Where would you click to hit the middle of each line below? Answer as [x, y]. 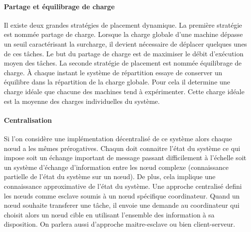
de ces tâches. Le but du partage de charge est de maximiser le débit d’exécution [124, 53]
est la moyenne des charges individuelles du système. [82, 101]
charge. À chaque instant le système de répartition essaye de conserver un [113, 72]
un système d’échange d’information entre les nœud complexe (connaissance [116, 167]
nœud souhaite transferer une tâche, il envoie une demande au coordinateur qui [122, 205]
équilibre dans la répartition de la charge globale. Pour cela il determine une [117, 82]
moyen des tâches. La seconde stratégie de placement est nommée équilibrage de [123, 63]
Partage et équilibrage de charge [59, 6]
